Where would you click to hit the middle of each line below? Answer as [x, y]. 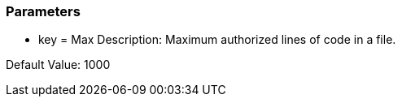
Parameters [43, 11]
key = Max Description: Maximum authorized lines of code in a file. [217, 40]
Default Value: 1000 [58, 65]
